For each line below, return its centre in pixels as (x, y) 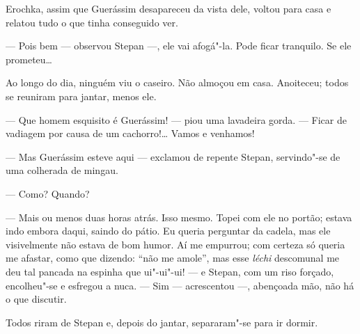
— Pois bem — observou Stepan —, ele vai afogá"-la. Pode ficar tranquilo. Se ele (179, 46)
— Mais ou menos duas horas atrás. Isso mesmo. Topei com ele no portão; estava (179, 217)
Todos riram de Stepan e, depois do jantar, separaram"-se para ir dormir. (162, 322)
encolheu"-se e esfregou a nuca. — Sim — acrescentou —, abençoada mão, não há (180, 285)
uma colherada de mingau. (62, 170)
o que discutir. (36, 299)
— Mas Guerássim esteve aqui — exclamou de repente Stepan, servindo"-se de (173, 156)
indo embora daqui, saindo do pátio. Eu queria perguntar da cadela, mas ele (168, 231)
